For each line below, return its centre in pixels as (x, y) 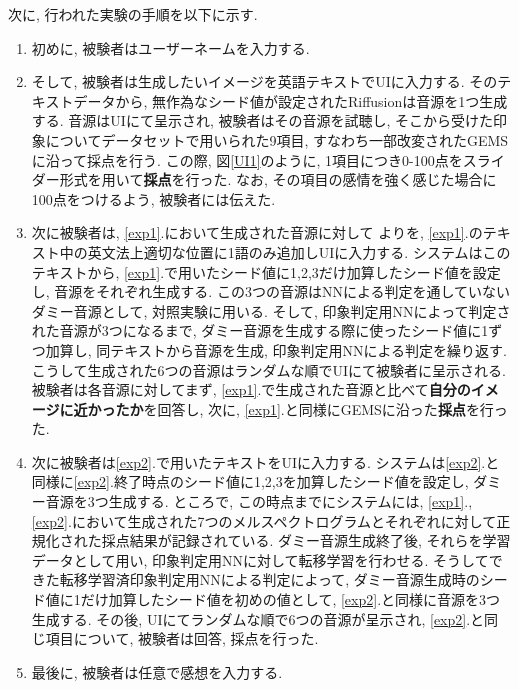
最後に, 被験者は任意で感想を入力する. (157, 671)
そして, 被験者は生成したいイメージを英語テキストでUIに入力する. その (264, 81)
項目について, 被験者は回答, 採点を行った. (182, 638)
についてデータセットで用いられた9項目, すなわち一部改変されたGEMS (277, 139)
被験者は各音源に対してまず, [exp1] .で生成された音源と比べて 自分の (251, 389)
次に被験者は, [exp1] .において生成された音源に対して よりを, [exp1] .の (257, 232)
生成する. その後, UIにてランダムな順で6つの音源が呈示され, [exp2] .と (258, 618)
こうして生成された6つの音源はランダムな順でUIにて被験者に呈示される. (268, 369)
